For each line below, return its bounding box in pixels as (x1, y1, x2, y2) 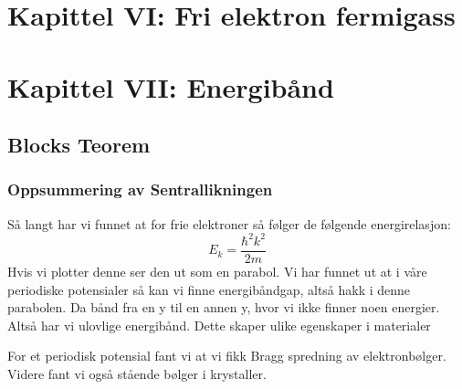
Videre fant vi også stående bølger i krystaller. (7, 363, 267, 383)
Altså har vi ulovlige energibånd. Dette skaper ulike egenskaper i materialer (7, 315, 431, 334)
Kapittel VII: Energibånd (7, 68, 334, 105)
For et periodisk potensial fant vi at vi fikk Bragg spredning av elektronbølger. (7, 346, 446, 365)
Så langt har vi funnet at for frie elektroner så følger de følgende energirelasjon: (7, 214, 451, 233)
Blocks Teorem (7, 131, 151, 159)
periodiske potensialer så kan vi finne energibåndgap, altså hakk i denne (7, 279, 411, 299)
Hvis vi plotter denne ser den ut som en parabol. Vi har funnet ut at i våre (7, 261, 427, 280)
